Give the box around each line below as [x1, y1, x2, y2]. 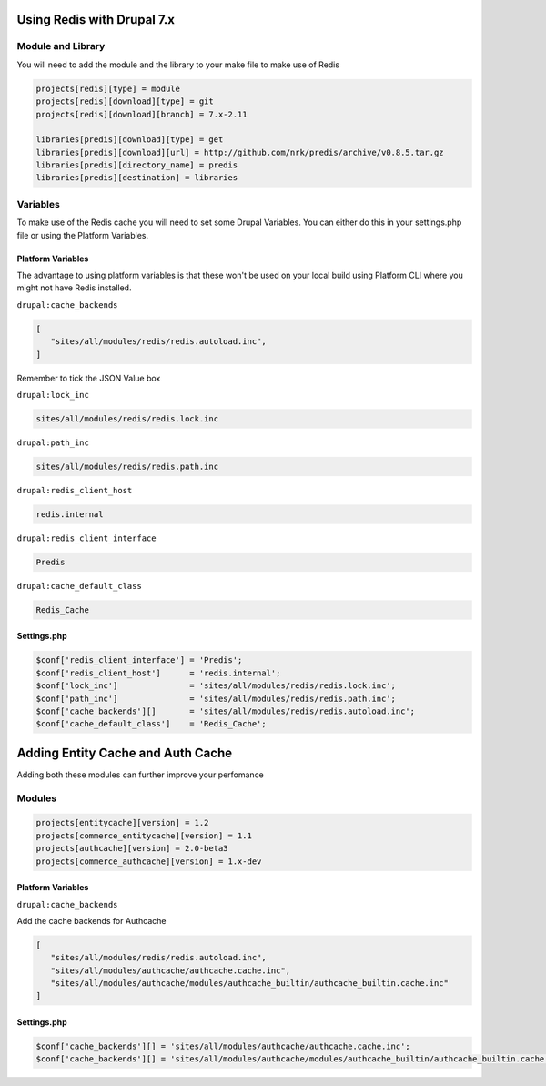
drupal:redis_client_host [16, 485, 133, 495]
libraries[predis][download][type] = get [35, 135, 224, 145]
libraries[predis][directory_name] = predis [35, 160, 238, 170]
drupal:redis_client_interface [16, 533, 157, 543]
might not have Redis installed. [16, 282, 132, 293]
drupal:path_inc [16, 437, 90, 448]
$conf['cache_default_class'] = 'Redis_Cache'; [35, 719, 268, 729]
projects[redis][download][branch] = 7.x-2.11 [35, 109, 248, 119]
